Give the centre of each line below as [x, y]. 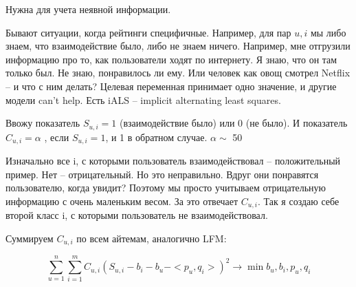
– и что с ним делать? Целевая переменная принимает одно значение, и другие [171, 86]
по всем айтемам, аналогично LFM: [152, 238]
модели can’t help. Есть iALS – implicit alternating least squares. [143, 99]
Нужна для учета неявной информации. [88, 9]
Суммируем [30, 238]
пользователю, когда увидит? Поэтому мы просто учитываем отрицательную [166, 188]
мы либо [328, 32]
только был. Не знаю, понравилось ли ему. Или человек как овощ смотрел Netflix [178, 73]
